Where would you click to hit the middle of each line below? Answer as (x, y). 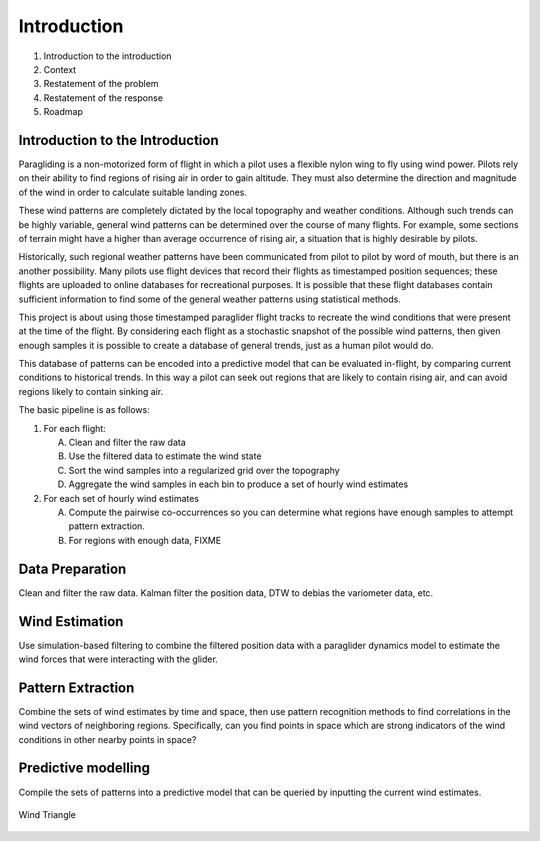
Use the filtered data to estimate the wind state (165, 456)
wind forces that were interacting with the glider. (118, 659)
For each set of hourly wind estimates (121, 498)
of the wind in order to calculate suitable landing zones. (132, 192)
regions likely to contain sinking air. (91, 391)
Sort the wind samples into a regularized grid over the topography (204, 470)
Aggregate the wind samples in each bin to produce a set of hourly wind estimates (238, 484)
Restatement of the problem (101, 84)
